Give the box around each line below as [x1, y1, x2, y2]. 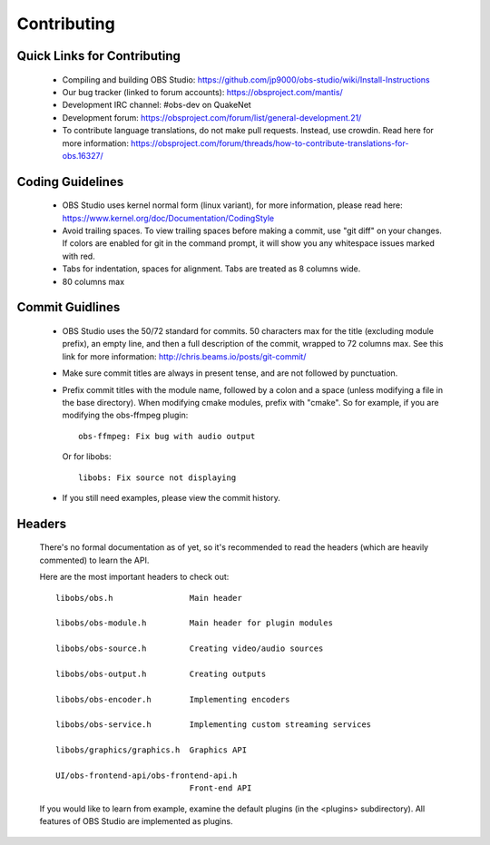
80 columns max [62, 276, 125, 287]
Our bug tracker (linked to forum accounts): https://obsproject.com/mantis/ [62, 86, 344, 97]
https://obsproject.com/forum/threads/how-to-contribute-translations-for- [130, 137, 409, 149]
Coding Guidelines [16, 173, 124, 190]
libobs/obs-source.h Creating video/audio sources [55, 644, 324, 653]
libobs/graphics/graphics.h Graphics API [55, 745, 248, 755]
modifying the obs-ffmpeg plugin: [62, 409, 189, 421]
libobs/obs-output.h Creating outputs [55, 668, 267, 679]
